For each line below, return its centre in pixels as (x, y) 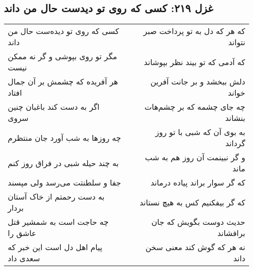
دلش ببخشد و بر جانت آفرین (198, 82)
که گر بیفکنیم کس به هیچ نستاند (192, 202)
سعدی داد (24, 258)
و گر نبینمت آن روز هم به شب (195, 157)
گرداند (235, 143)
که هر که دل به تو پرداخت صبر (194, 31)
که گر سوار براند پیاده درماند (198, 183)
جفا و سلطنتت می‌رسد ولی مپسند (64, 183)
